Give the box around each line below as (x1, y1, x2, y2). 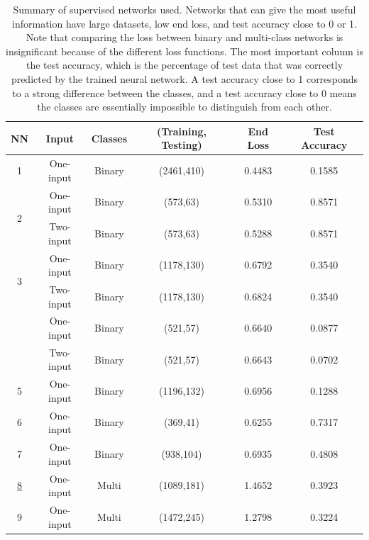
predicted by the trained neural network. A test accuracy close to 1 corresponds (11, 71, 358, 86)
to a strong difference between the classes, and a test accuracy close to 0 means (12, 85, 357, 100)
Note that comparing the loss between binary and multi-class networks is (26, 30, 343, 45)
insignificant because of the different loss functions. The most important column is (6, 43, 363, 58)
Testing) (161, 137, 202, 152)
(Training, (157, 123, 206, 138)
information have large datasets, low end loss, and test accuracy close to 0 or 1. (12, 16, 357, 30)
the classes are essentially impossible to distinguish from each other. (37, 99, 332, 114)
